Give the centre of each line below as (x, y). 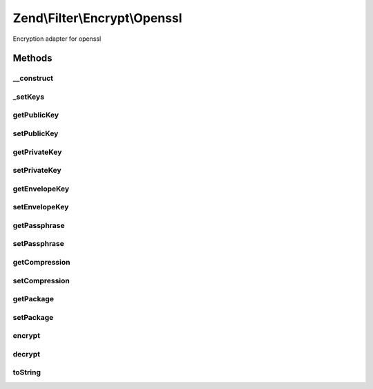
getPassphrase (39, 225)
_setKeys (29, 97)
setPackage (33, 317)
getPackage (34, 299)
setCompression (41, 281)
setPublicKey (36, 133)
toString (27, 372)
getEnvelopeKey (41, 189)
